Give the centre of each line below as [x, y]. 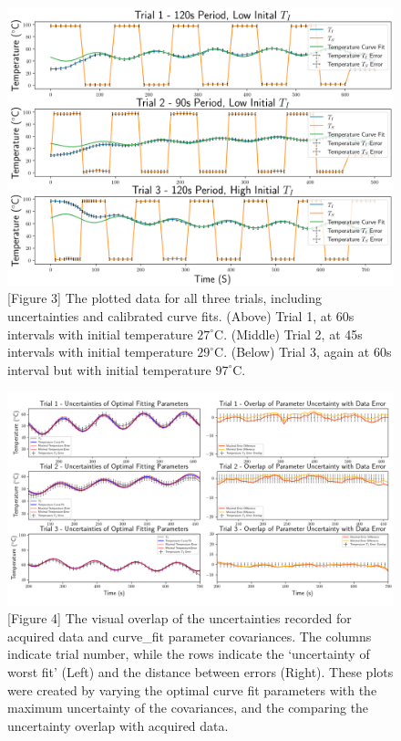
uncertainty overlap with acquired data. [118, 725]
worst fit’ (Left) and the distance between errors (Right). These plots [200, 672]
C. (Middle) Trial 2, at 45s [288, 334]
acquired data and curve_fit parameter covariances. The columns [190, 636]
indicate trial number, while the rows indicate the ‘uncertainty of [189, 654]
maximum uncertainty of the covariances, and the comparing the [188, 708]
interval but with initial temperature [109, 369]
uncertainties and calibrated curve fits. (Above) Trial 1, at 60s [181, 315]
